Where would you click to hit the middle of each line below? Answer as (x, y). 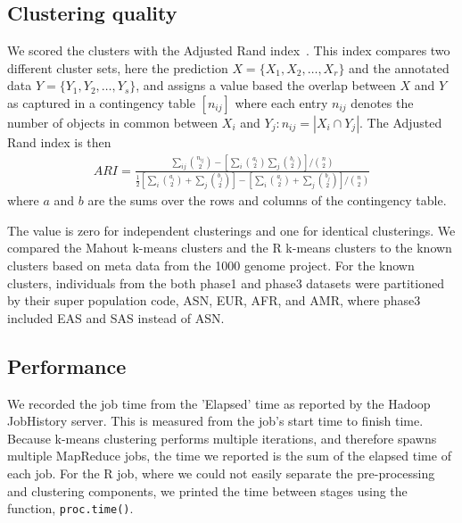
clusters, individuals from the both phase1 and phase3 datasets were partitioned (226, 282)
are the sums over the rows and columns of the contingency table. (267, 200)
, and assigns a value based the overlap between (266, 85)
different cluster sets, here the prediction (118, 67)
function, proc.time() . (70, 508)
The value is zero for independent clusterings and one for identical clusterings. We (231, 230)
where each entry (281, 102)
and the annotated (399, 67)
